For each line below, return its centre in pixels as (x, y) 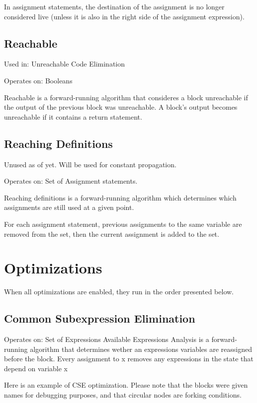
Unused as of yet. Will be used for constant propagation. (90, 164)
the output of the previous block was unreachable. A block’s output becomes (121, 107)
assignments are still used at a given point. (69, 207)
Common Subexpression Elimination (100, 318)
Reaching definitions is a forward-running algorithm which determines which (120, 197)
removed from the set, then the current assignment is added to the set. (112, 234)
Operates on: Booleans (38, 80)
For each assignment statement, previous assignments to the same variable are (123, 224)
